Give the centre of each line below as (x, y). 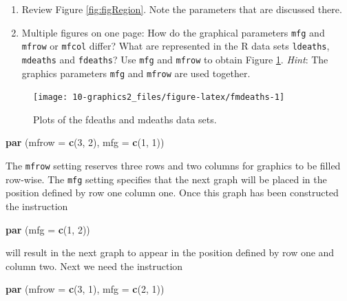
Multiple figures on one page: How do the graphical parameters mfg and (173, 32)
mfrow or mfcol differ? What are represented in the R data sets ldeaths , (176, 46)
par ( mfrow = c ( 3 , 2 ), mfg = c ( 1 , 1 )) (85, 142)
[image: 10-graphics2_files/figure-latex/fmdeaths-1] (159, 97)
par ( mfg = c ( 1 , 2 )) (48, 229)
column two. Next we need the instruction (94, 266)
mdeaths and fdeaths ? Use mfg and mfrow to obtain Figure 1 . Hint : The (175, 59)
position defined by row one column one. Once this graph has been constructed (172, 193)
